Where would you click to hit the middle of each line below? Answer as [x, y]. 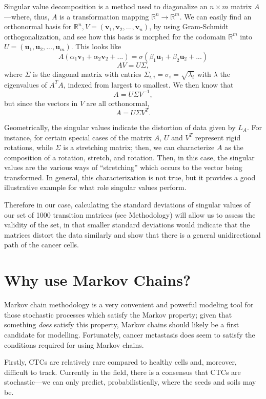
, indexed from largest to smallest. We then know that [148, 84]
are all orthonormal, [118, 103]
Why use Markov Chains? [98, 280]
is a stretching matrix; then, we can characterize [139, 147]
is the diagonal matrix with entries [87, 73]
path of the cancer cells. [42, 245]
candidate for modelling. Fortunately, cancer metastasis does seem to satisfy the [130, 334]
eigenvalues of [26, 84]
